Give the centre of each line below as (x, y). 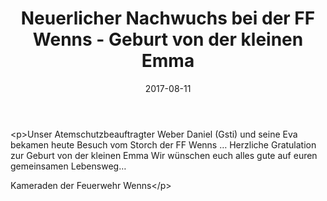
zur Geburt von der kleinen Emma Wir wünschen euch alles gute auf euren (164, 155)
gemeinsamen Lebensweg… (68, 166)
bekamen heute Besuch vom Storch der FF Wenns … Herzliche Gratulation (163, 144)
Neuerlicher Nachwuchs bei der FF (168, 18)
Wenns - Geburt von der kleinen (168, 39)
